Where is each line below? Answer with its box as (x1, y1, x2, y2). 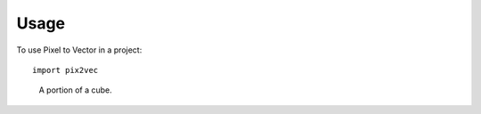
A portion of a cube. (38, 85, 112, 95)
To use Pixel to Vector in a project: (16, 45, 143, 55)
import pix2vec (32, 65, 99, 75)
